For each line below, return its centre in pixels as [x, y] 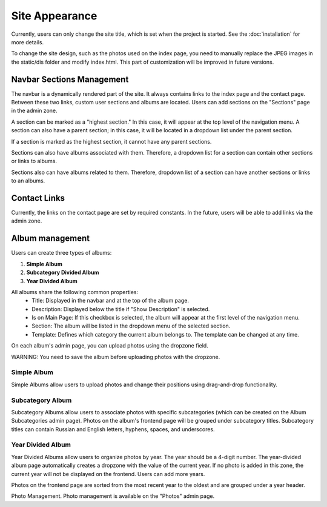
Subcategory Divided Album [63, 272]
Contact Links [38, 198]
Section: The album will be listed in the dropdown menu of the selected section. [131, 326]
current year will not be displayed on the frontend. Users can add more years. [108, 474]
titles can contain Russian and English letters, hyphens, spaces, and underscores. [113, 429]
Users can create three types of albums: [61, 253]
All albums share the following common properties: [75, 292]
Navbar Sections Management [70, 79]
